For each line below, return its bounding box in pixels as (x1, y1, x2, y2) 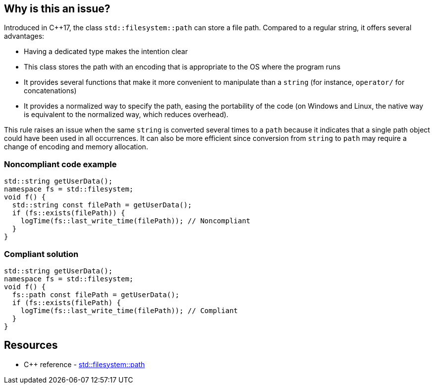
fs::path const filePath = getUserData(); (12, 290, 180, 299)
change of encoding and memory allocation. (4, 142, 148, 151)
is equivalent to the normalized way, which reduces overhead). (24, 110, 228, 119)
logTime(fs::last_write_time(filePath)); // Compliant (20, 306, 238, 315)
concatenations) (24, 86, 77, 95)
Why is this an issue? (4, 2, 110, 15)
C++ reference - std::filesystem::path (24, 360, 145, 369)
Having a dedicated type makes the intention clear (24, 47, 188, 56)
